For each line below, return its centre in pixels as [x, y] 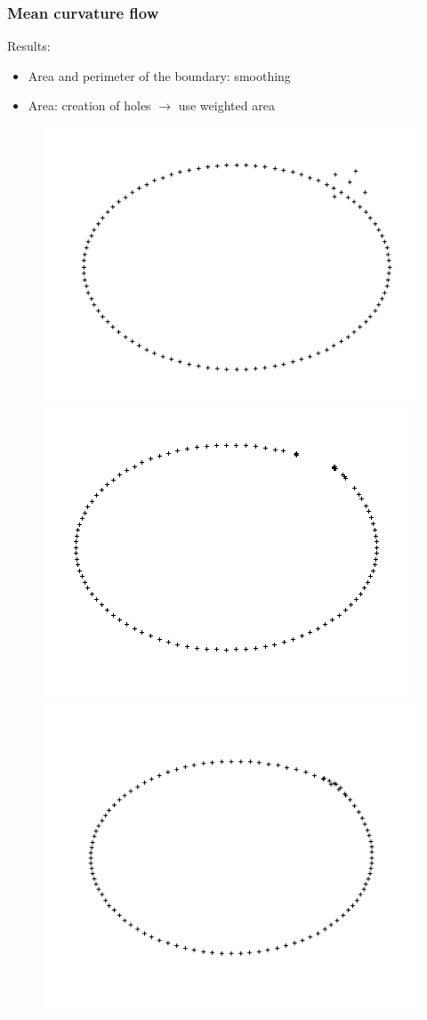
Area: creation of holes [89, 105]
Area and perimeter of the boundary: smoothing [159, 75]
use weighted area [226, 105]
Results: [29, 46]
